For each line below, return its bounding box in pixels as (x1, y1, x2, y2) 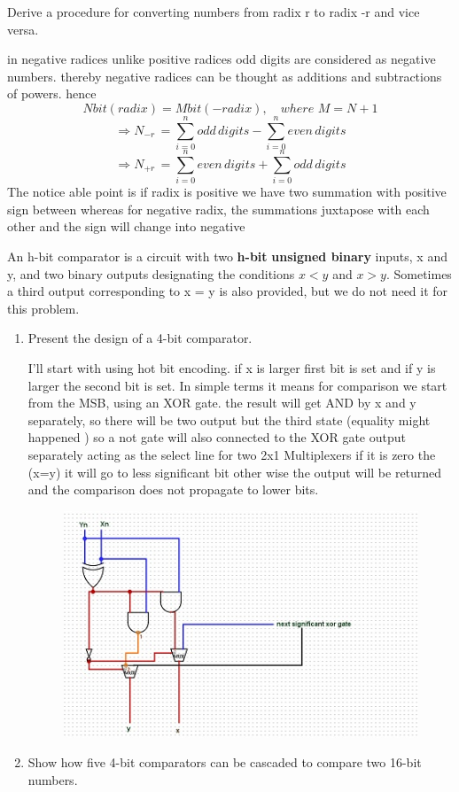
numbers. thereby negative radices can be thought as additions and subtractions (7, 66, 442, 85)
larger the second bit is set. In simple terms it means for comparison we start (27, 376, 447, 394)
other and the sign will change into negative (7, 217, 245, 236)
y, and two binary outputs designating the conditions (7, 264, 295, 283)
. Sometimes (385, 264, 452, 283)
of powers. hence (7, 84, 97, 103)
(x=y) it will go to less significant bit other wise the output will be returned (27, 462, 442, 481)
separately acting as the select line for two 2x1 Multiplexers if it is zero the (27, 445, 436, 463)
